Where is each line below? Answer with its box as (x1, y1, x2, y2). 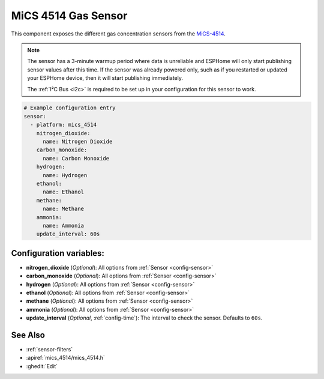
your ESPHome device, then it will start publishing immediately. (27, 74, 183, 82)
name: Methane (43, 205, 84, 213)
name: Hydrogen (43, 172, 88, 178)
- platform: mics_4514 (30, 121, 97, 129)
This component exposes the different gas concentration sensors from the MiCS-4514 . (11, 30, 226, 37)
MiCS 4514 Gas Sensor (11, 9, 128, 22)
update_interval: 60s (36, 231, 100, 237)
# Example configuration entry (23, 105, 116, 111)
